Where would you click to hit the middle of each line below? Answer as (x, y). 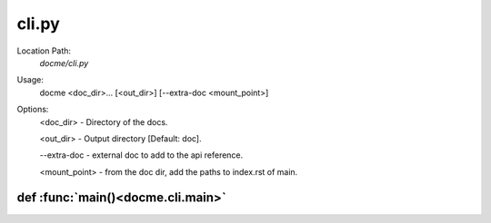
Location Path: (44, 51)
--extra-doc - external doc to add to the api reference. (141, 155)
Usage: (30, 80)
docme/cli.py (64, 63)
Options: (33, 110)
